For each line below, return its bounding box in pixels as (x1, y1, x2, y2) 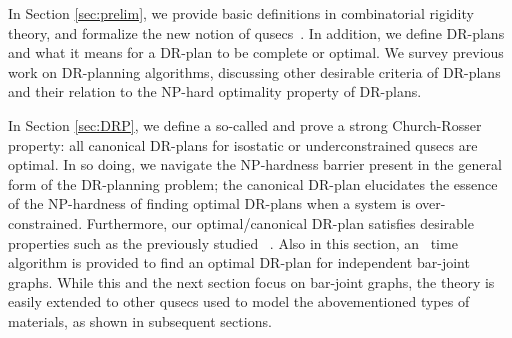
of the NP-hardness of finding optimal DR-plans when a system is (8, 193, 411, 214)
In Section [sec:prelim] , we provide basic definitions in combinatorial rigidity (8, 3, 474, 23)
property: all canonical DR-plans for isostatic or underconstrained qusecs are (8, 134, 478, 155)
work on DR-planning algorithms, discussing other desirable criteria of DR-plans (8, 61, 501, 82)
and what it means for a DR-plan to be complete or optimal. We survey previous (8, 42, 504, 63)
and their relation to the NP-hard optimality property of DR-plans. (8, 81, 422, 102)
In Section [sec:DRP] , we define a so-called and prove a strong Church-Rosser (8, 114, 482, 135)
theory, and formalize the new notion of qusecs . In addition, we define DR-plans (8, 22, 505, 43)
